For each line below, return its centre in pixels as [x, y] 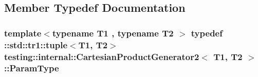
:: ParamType [32, 68]
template [23, 33]
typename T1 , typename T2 [113, 33]
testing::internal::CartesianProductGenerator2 [102, 56]
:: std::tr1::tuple [36, 44]
